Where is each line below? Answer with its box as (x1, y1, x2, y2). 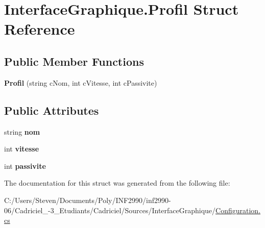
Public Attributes (4, 102, 99, 118)
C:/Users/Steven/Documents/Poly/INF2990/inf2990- (4, 194, 171, 205)
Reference (4, 18, 75, 39)
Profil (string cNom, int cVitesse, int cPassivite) (4, 77, 157, 88)
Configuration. (215, 205, 261, 215)
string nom (4, 126, 40, 137)
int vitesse (4, 143, 39, 154)
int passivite (4, 160, 46, 171)
